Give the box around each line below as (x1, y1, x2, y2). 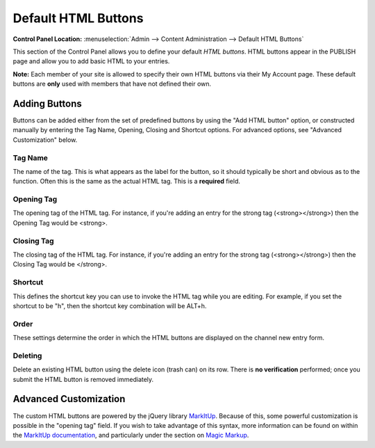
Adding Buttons (12, 97, 83, 109)
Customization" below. (12, 136, 78, 144)
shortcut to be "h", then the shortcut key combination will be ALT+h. (12, 301, 207, 310)
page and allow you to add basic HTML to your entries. (12, 57, 170, 65)
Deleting (12, 351, 42, 360)
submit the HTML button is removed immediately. (12, 375, 154, 383)
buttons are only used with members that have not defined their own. (12, 80, 212, 88)
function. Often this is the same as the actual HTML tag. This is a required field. (12, 177, 241, 186)
